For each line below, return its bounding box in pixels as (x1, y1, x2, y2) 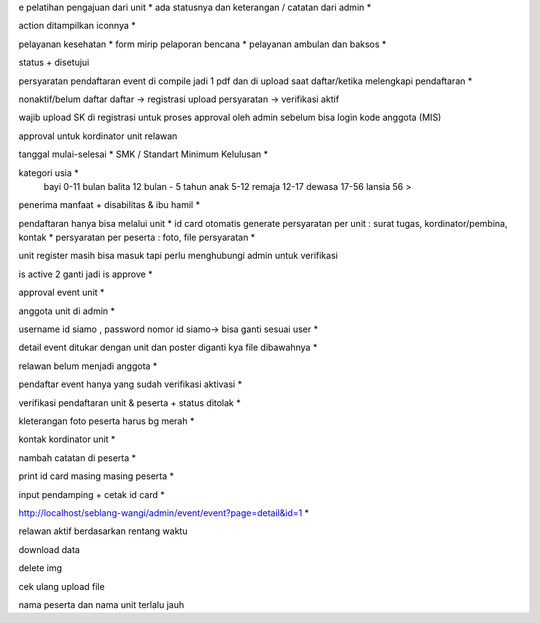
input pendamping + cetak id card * (18, 488, 165, 500)
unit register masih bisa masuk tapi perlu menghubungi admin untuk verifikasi (18, 250, 339, 262)
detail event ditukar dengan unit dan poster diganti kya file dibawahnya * (18, 341, 318, 354)
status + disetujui (18, 56, 90, 69)
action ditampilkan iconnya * (18, 20, 137, 32)
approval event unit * (18, 286, 105, 299)
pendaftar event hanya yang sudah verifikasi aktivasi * (18, 378, 243, 390)
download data (18, 543, 80, 555)
